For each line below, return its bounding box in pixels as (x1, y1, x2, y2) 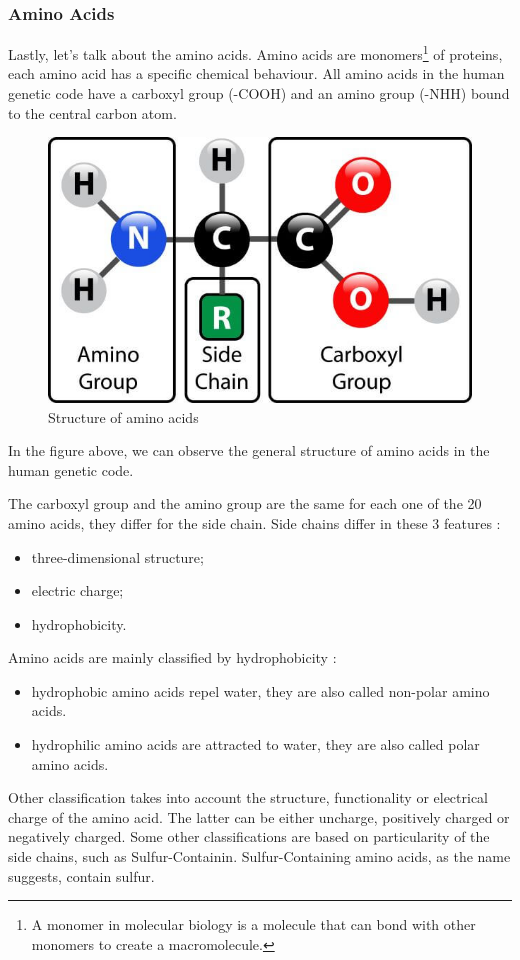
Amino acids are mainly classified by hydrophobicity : (8, 647, 337, 668)
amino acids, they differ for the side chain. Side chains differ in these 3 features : (8, 512, 501, 533)
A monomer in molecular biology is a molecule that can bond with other (31, 914, 476, 935)
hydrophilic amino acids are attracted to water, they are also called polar (31, 734, 480, 755)
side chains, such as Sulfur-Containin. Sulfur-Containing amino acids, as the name (8, 846, 511, 867)
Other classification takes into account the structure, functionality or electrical (8, 787, 489, 808)
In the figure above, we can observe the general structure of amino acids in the (8, 440, 490, 461)
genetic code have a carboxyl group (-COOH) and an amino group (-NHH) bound (8, 83, 510, 104)
